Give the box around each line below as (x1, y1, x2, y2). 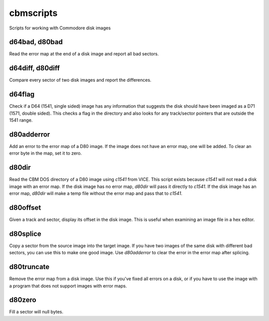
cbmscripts (9, 7, 58, 18)
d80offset (9, 203, 41, 212)
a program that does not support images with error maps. (9, 283, 127, 289)
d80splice (9, 229, 42, 238)
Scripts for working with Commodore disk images (9, 25, 111, 31)
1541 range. (9, 117, 33, 123)
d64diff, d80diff (9, 64, 60, 72)
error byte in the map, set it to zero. (9, 150, 82, 157)
